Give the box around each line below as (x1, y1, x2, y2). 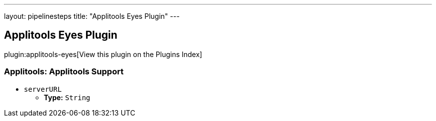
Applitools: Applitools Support (4, 66, 124, 77)
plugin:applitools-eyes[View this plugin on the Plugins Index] (4, 50, 203, 59)
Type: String (44, 93, 91, 102)
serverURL (24, 85, 62, 93)
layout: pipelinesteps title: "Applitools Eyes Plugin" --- (4, 12, 180, 20)
